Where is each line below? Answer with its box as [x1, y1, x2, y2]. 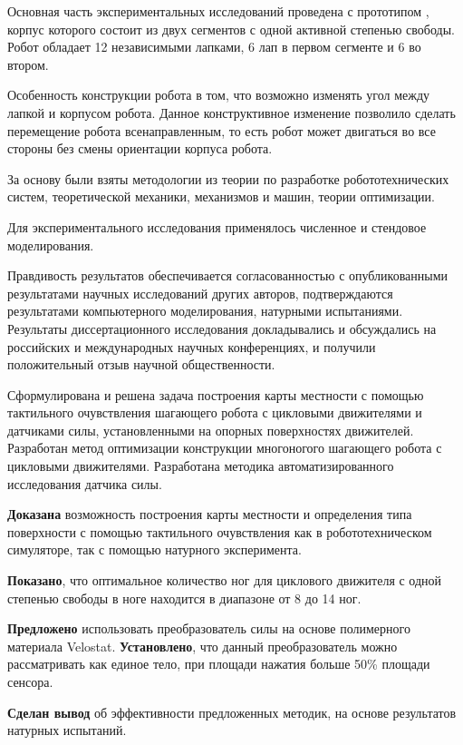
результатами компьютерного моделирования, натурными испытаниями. [7, 301, 403, 320]
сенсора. [7, 672, 53, 691]
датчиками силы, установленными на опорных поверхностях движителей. [7, 420, 414, 439]
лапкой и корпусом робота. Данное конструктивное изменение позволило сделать [7, 103, 456, 122]
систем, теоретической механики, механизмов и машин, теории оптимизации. [7, 187, 435, 206]
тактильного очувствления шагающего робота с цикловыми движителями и [7, 403, 422, 422]
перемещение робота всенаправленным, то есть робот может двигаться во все [7, 121, 436, 140]
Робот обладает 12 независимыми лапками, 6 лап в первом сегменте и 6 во [7, 37, 421, 56]
